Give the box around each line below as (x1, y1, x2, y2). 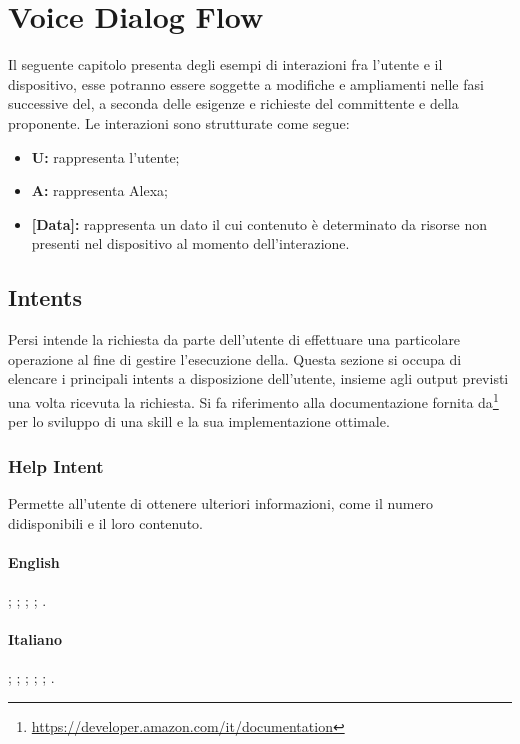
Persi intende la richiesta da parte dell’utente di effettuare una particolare (8, 329, 461, 350)
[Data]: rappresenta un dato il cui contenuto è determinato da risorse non (31, 213, 488, 234)
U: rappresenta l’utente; (31, 146, 180, 167)
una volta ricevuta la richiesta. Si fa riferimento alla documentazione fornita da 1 (8, 388, 499, 412)
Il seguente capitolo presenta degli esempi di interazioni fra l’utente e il (8, 54, 443, 75)
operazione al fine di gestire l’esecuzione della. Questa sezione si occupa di (8, 348, 462, 369)
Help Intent (8, 453, 104, 478)
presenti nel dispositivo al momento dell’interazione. (31, 233, 350, 254)
